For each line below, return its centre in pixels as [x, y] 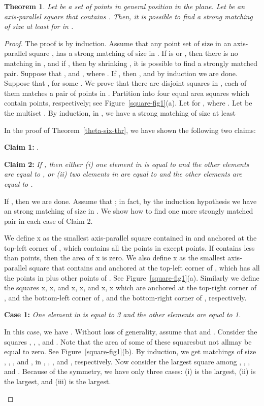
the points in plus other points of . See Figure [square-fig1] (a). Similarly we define [132, 277]
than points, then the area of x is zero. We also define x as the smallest [115, 258]
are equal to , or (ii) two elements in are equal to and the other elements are [123, 174]
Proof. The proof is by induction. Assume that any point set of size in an [118, 43]
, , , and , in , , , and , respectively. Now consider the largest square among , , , [127, 361]
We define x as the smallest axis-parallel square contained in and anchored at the [130, 238]
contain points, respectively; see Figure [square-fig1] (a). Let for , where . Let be [128, 103]
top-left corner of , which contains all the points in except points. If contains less [129, 247]
